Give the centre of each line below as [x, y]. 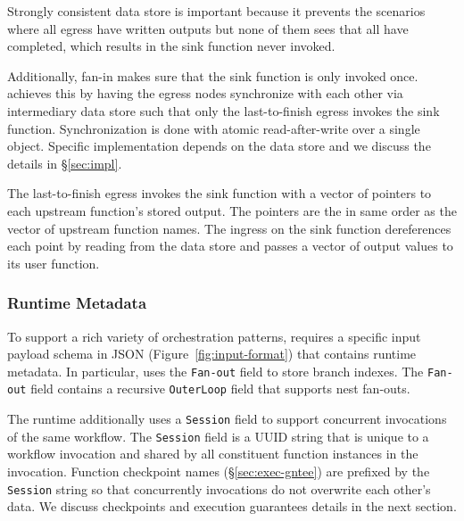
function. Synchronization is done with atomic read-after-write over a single [214, 128]
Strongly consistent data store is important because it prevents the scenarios [216, 11]
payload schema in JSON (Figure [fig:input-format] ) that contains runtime [212, 354]
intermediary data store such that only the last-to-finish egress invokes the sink [224, 110]
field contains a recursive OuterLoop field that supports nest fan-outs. [220, 389]
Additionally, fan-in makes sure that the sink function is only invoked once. [213, 75]
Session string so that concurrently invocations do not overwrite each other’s [219, 488]
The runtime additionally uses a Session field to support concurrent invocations [227, 419]
